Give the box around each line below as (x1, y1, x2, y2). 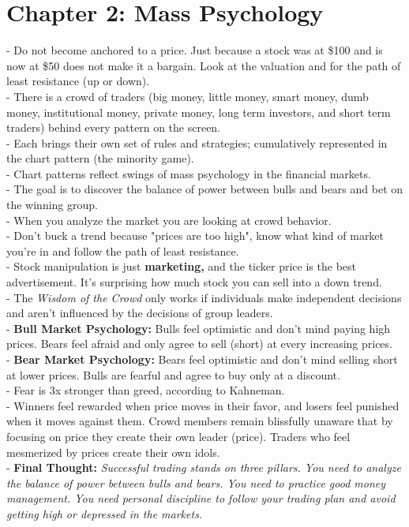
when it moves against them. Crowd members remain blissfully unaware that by (6, 413, 393, 429)
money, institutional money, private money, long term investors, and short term (6, 103, 391, 120)
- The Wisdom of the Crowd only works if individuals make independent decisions (6, 289, 402, 305)
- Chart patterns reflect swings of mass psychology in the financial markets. (6, 165, 371, 181)
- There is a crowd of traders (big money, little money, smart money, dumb (6, 88, 369, 104)
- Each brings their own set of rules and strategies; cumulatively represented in (6, 134, 388, 151)
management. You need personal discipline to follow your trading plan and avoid (6, 490, 396, 506)
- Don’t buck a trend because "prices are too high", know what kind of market (6, 227, 385, 244)
